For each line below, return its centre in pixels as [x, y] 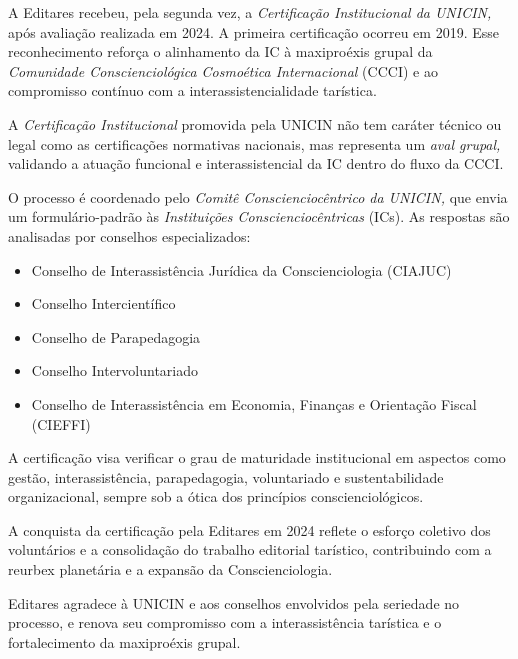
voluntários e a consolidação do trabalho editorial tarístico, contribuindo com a [250, 549]
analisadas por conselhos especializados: [129, 235]
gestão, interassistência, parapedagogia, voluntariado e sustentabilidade [226, 476]
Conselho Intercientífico [103, 303]
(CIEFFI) [61, 423]
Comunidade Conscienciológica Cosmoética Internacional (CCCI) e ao [223, 70]
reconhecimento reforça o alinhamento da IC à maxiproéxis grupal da [220, 51]
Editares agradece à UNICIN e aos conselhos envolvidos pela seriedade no [234, 602]
